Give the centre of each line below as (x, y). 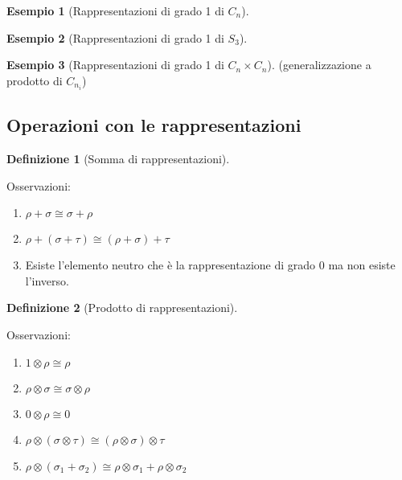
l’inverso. (47, 280)
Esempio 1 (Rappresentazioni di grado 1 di (115, 10)
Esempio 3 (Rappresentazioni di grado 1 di (115, 65)
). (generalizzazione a (319, 65)
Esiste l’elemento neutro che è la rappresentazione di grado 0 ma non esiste (210, 265)
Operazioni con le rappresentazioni (154, 125)
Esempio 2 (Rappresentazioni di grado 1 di (115, 37)
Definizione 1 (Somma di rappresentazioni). (118, 159)
